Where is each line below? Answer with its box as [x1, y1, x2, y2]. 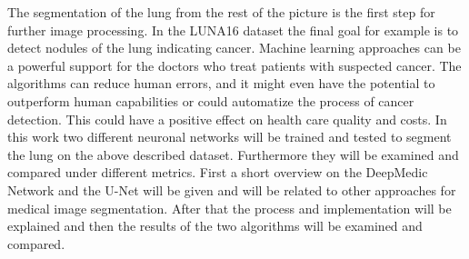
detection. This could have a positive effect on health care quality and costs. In [7, 109, 447, 128]
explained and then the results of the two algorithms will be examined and [7, 216, 423, 235]
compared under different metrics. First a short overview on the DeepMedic [7, 163, 428, 182]
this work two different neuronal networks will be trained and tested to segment [7, 127, 452, 146]
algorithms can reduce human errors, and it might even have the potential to [7, 74, 435, 93]
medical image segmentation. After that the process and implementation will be [7, 198, 452, 217]
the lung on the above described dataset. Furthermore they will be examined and [7, 144, 459, 164]
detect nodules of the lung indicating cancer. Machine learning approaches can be [7, 38, 461, 57]
